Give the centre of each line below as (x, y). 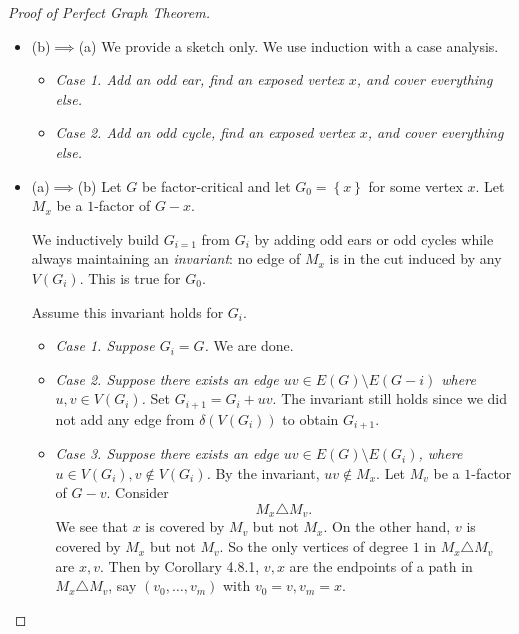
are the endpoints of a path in (381, 565)
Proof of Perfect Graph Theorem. (109, 12)
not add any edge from (125, 418)
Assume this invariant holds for (127, 311)
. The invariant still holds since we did (389, 398)
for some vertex (415, 185)
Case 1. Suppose (105, 345)
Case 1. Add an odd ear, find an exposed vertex (199, 79)
